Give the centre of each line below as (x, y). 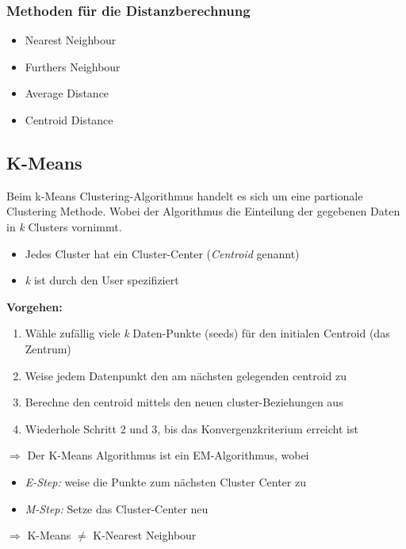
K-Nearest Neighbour (145, 535)
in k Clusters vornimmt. (64, 226)
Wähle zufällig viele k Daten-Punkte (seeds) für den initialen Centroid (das (207, 333)
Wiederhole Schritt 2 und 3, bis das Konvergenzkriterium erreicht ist (192, 428)
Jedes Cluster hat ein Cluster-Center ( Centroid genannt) (162, 253)
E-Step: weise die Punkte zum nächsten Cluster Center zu (165, 481)
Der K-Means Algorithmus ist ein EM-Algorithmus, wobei (168, 455)
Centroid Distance (69, 120)
